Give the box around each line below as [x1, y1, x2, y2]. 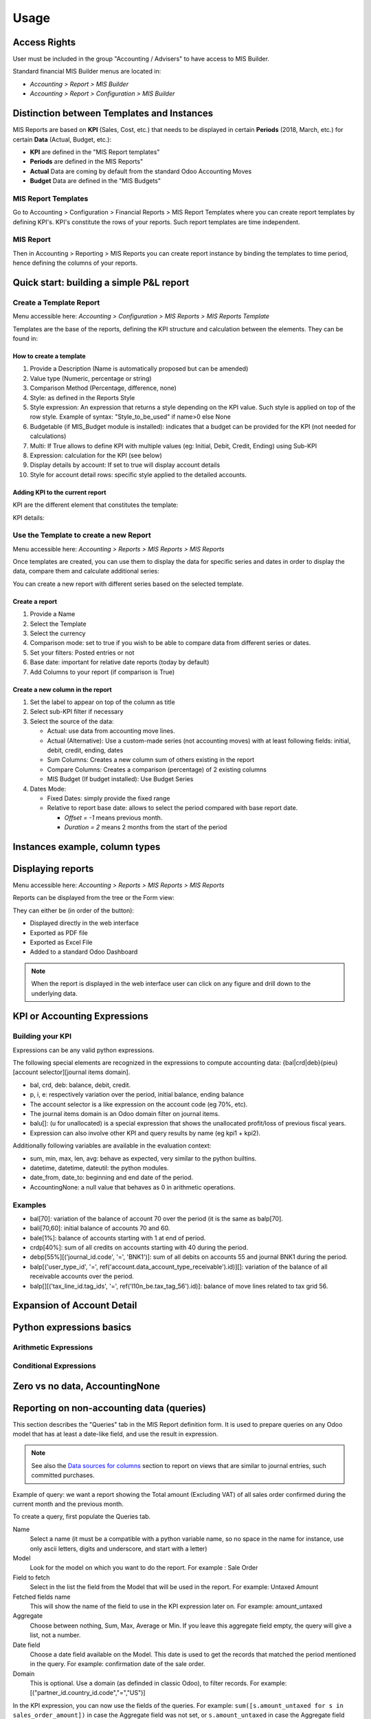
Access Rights [12, 36, 76, 48]
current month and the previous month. [12, 1500, 124, 1509]
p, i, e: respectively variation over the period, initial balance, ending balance [30, 1091, 244, 1099]
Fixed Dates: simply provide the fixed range [47, 794, 170, 802]
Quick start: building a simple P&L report [12, 276, 190, 288]
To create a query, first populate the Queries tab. [12, 1513, 151, 1521]
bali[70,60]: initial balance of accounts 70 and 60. [30, 1224, 170, 1232]
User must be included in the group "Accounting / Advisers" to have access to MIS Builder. [12, 55, 269, 63]
